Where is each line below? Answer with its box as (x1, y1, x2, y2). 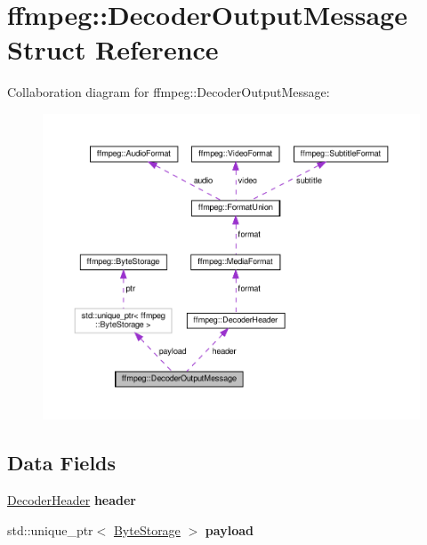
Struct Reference (7, 31, 219, 68)
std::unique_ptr (7, 520, 93, 539)
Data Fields (7, 449, 117, 477)
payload (205, 520, 254, 539)
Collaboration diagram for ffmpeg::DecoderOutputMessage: (7, 83, 330, 101)
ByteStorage (113, 520, 181, 539)
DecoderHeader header (7, 490, 137, 509)
